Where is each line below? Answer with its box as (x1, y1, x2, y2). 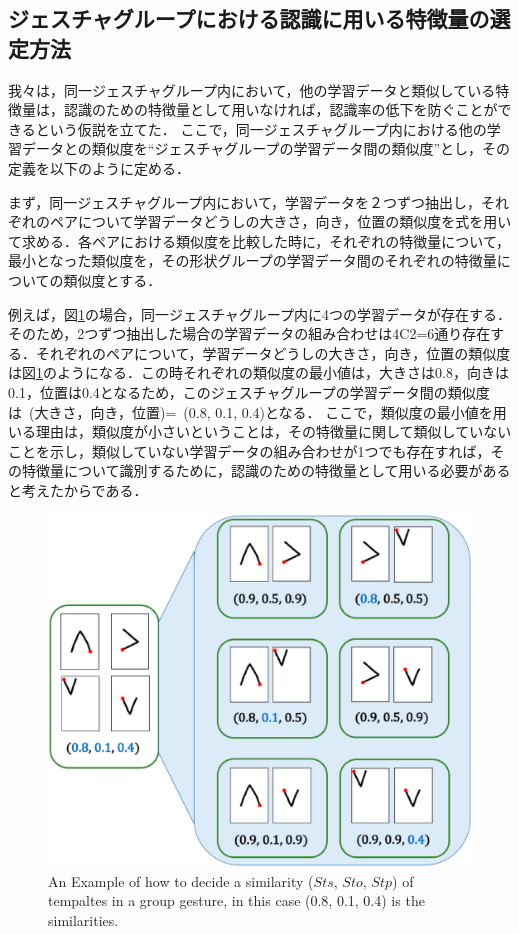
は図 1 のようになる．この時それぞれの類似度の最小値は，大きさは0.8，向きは (8, 362, 509, 383)
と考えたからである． (8, 479, 148, 500)
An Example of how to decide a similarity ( (48, 870, 314, 891)
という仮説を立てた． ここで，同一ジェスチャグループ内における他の (35, 118, 487, 139)
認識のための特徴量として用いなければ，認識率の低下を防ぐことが (63, 99, 498, 120)
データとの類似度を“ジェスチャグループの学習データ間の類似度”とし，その (21, 138, 511, 159)
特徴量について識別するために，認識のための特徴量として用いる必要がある (21, 460, 511, 481)
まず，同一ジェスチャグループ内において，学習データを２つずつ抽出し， (8, 191, 481, 212)
